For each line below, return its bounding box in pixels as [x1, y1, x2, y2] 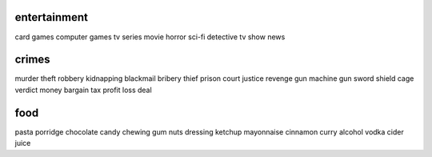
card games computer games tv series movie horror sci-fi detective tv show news [14, 32, 286, 42]
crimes [14, 53, 51, 66]
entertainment [14, 10, 88, 24]
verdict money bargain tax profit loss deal [14, 85, 152, 95]
